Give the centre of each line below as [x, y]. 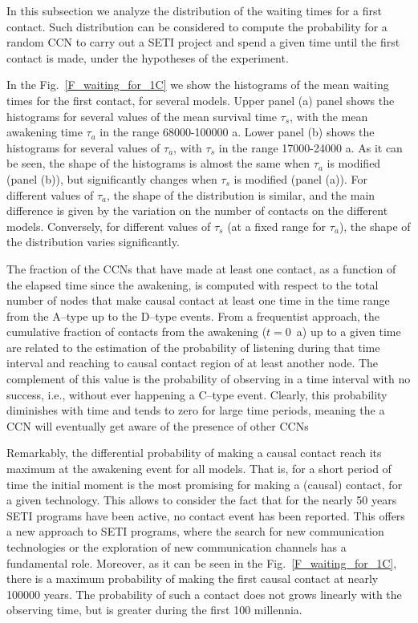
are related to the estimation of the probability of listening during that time [193, 347]
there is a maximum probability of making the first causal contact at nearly [193, 578]
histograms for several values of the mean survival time [142, 116]
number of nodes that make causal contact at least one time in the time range [198, 300]
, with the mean [329, 116]
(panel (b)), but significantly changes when [112, 178]
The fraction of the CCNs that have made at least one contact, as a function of [201, 268]
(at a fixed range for [277, 226]
